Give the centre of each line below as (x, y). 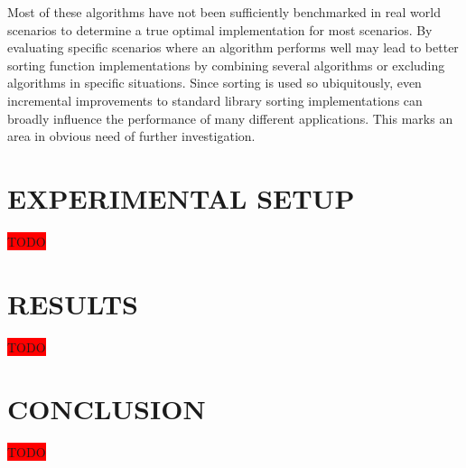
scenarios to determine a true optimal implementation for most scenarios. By (220, 29)
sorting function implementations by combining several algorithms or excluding (226, 65)
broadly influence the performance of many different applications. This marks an (230, 118)
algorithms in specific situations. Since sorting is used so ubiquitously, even (214, 83)
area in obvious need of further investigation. (131, 136)
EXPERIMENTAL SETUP (181, 197)
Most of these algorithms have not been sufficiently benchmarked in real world (224, 12)
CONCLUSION (107, 409)
